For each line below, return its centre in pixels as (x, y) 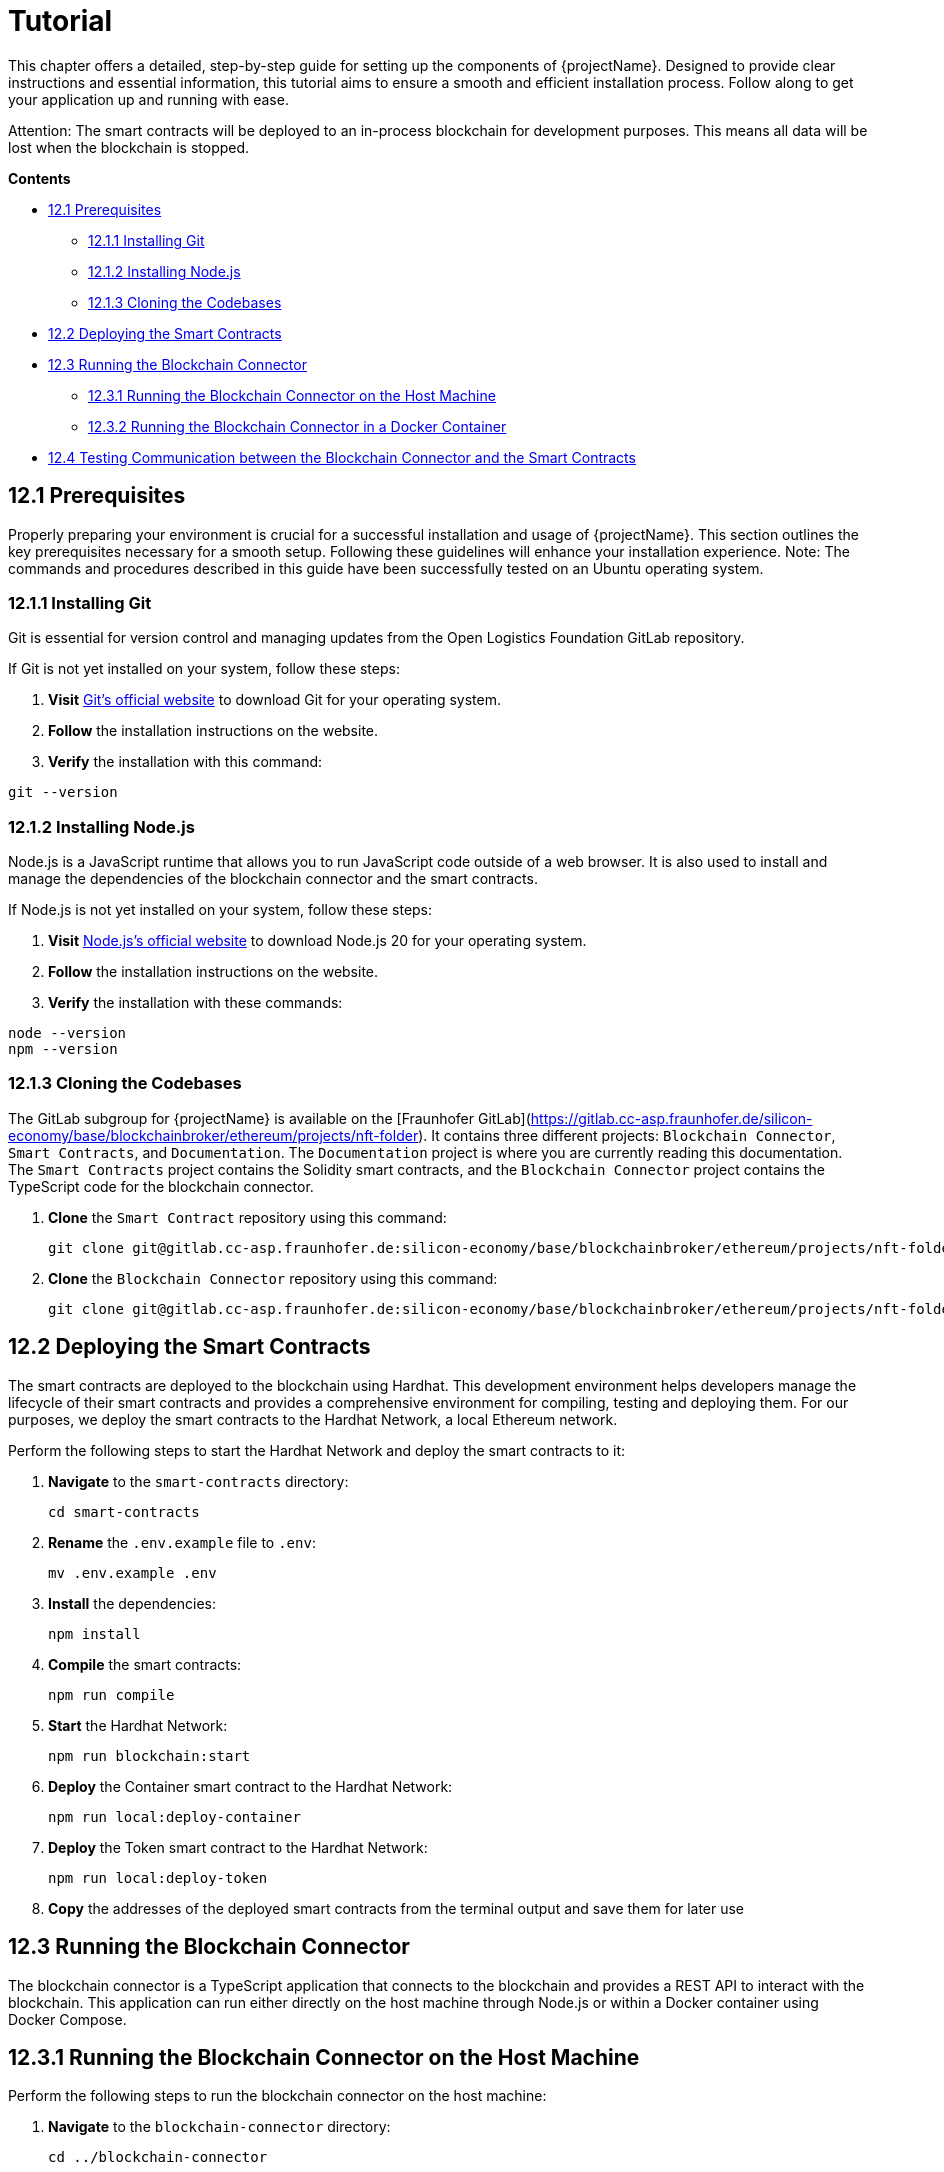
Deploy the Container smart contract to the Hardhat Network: (250, 1786)
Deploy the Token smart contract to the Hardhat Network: (238, 1847)
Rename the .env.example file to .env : (182, 1542)
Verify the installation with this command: (185, 762)
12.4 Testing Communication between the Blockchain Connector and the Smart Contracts (342, 457)
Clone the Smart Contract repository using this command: (247, 1217)
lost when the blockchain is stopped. (129, 147)
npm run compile (111, 1694)
